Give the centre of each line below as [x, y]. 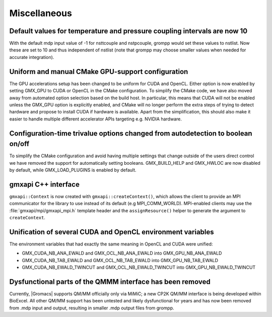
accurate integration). [32, 57]
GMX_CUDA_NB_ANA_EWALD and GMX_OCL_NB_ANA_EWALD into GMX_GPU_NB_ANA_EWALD [122, 253]
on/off [19, 144]
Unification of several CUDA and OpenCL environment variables [112, 232]
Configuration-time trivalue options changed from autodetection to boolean [131, 133]
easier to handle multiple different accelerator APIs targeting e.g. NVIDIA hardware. [96, 119]
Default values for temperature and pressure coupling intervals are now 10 [128, 31]
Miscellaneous [41, 13]
